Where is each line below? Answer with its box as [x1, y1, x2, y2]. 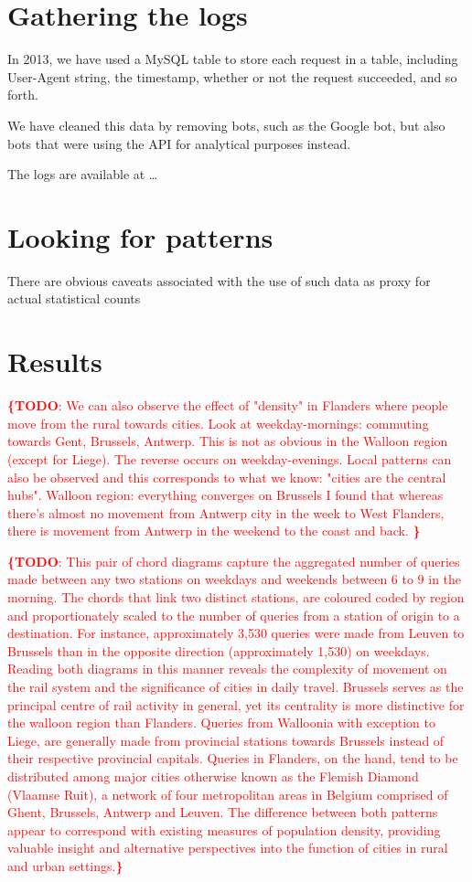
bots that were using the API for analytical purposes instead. [7, 133, 351, 153]
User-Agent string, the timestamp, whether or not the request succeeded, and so [7, 67, 457, 86]
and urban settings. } [7, 855, 123, 875]
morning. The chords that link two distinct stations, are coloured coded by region [7, 588, 465, 607]
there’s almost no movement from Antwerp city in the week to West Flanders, [7, 503, 445, 522]
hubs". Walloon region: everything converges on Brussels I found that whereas [7, 485, 444, 505]
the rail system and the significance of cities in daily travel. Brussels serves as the [7, 677, 464, 696]
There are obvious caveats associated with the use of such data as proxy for [7, 271, 431, 290]
